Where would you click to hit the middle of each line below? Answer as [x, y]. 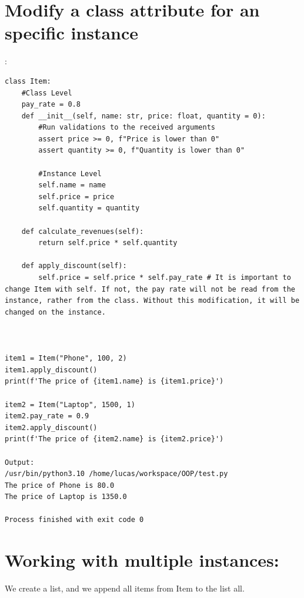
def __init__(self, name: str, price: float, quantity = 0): [143, 116]
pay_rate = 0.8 [51, 105]
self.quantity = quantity [89, 208]
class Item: [28, 81]
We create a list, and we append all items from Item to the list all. [125, 588]
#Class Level [47, 93]
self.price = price [76, 196]
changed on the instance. [55, 312]
